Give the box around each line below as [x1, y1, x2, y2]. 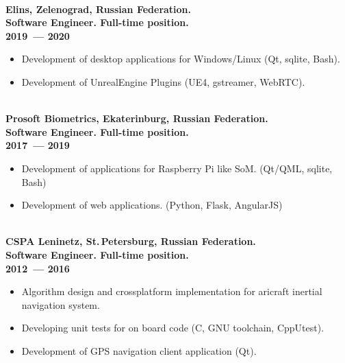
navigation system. [21, 297, 100, 312]
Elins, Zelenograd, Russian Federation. [5, 1, 192, 16]
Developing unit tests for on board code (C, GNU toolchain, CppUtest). [21, 320, 324, 335]
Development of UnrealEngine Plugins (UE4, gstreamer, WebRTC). [21, 74, 305, 89]
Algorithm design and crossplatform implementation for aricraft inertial [21, 284, 322, 298]
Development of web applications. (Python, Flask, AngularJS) [21, 198, 283, 212]
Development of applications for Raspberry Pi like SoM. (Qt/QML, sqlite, [21, 161, 333, 175]
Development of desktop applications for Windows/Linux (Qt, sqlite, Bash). [21, 51, 340, 66]
